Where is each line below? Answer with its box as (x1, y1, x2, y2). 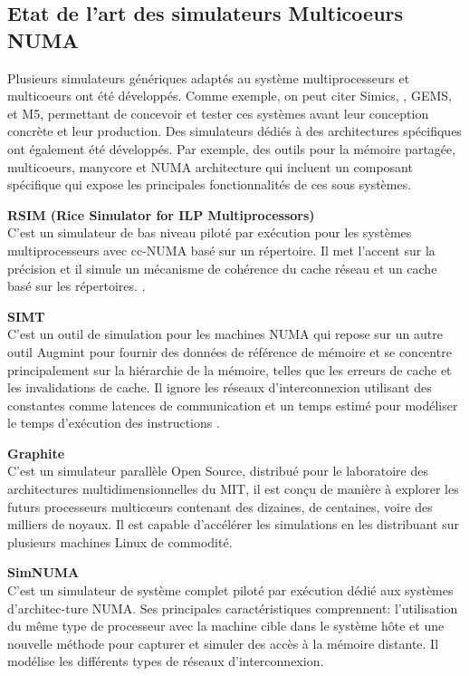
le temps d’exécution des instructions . (7, 413, 220, 432)
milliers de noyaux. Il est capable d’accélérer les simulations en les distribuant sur (7, 515, 459, 534)
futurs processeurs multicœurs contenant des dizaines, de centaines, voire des (7, 497, 433, 516)
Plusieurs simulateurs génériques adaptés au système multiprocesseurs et (7, 68, 410, 87)
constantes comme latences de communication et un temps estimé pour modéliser (7, 395, 458, 414)
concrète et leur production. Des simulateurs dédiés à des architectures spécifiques (7, 121, 462, 140)
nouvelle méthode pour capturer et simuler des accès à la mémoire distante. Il (7, 633, 439, 652)
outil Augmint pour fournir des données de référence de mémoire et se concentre (7, 342, 452, 361)
